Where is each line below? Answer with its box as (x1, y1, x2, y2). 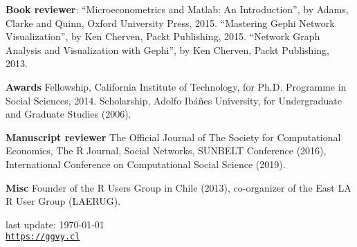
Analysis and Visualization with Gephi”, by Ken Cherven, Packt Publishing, (6, 42, 329, 57)
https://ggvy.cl (6, 232, 80, 242)
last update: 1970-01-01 (6, 217, 104, 231)
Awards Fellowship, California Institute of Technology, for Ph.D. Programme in (6, 79, 347, 93)
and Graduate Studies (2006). (6, 107, 131, 121)
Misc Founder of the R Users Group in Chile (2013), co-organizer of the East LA (6, 180, 351, 194)
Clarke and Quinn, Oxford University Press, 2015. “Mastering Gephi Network (6, 15, 335, 30)
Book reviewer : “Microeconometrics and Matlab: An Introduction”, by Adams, (6, 2, 349, 16)
